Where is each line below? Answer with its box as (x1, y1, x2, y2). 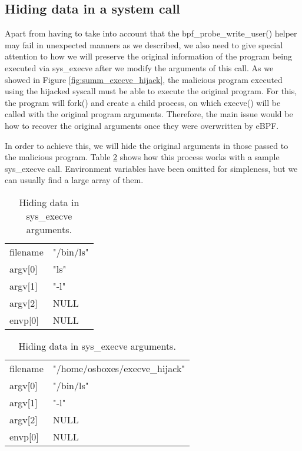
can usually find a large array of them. (5, 174, 144, 186)
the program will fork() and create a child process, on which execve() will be (5, 96, 281, 108)
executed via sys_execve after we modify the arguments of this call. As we (5, 61, 274, 74)
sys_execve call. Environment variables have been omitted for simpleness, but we (5, 162, 298, 174)
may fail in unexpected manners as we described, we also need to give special (5, 38, 283, 51)
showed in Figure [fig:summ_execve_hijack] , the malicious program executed (5, 73, 283, 85)
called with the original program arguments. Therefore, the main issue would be (5, 108, 293, 120)
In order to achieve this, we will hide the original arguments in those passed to (5, 139, 288, 151)
